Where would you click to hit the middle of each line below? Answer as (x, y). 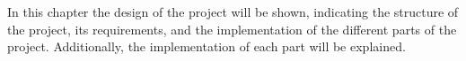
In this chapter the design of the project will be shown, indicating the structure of (233, 11)
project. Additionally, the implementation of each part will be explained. (207, 46)
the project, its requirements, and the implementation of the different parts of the (232, 29)
